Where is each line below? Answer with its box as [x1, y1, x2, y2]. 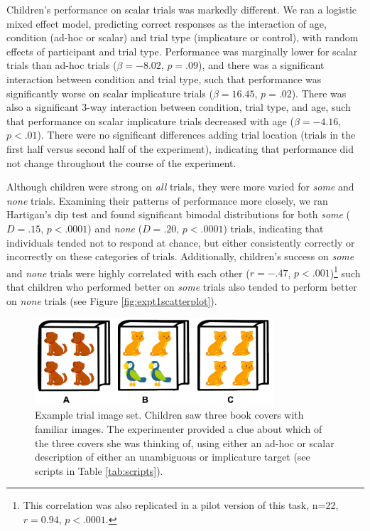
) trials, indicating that [223, 220, 324, 235]
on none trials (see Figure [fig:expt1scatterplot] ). [6, 293, 217, 308]
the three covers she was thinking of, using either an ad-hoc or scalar [35, 435, 334, 450]
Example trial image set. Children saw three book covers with [35, 407, 304, 422]
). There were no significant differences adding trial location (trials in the [37, 127, 356, 142]
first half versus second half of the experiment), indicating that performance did [6, 141, 354, 156]
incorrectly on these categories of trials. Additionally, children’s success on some [6, 249, 354, 264]
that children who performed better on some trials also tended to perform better [6, 279, 357, 294]
